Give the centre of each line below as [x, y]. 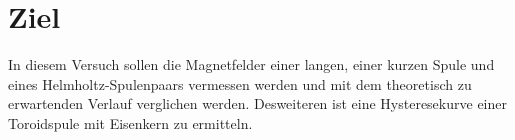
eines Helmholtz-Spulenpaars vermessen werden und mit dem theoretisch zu [240, 83]
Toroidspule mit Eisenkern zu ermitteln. [130, 122]
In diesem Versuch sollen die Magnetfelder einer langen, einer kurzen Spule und [251, 64]
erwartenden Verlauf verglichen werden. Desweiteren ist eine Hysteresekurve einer [257, 103]
